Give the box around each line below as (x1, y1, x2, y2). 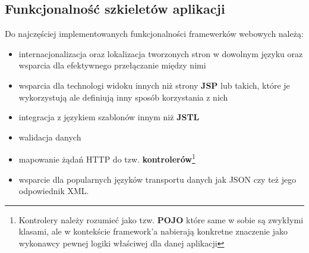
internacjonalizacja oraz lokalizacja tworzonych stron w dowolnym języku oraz (18, 47, 303, 60)
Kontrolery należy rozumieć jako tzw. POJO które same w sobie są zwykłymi (18, 213, 304, 226)
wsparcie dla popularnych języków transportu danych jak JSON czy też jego (18, 173, 297, 185)
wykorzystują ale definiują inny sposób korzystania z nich (18, 90, 228, 103)
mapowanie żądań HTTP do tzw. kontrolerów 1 (18, 151, 196, 165)
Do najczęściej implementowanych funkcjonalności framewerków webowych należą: (5, 27, 304, 40)
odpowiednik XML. (18, 185, 89, 197)
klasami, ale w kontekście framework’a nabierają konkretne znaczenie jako (18, 225, 288, 238)
